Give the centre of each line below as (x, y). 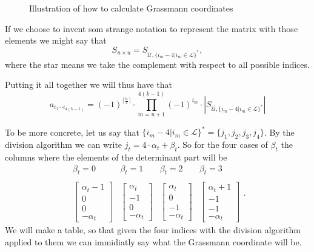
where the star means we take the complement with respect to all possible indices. (157, 64)
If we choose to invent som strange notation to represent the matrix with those (152, 28)
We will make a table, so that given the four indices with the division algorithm (153, 230)
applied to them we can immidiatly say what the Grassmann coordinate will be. (153, 242)
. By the (279, 132)
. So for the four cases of (222, 144)
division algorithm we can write (64, 144)
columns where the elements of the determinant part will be (116, 157)
